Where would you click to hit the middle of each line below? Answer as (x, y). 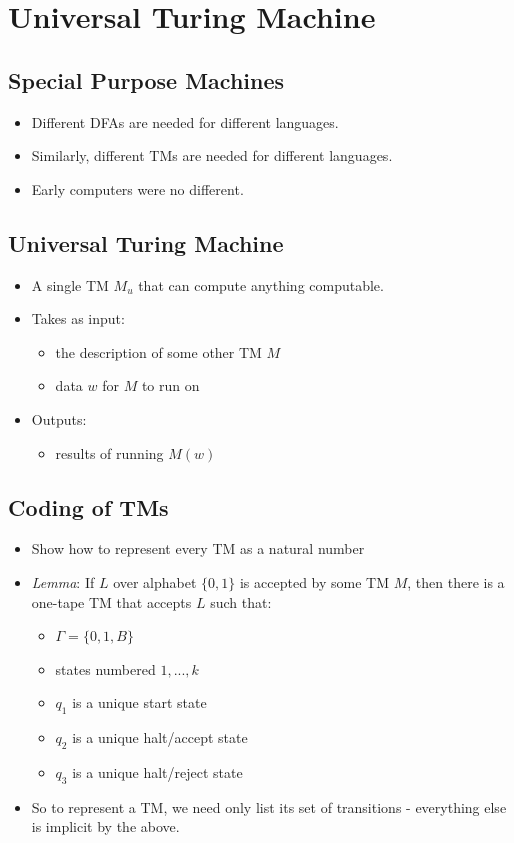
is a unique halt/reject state (157, 771)
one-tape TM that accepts (111, 601)
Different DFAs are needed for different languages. (185, 121)
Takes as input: (78, 318)
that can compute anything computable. (261, 284)
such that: (241, 601)
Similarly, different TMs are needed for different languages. (212, 155)
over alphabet (155, 581)
